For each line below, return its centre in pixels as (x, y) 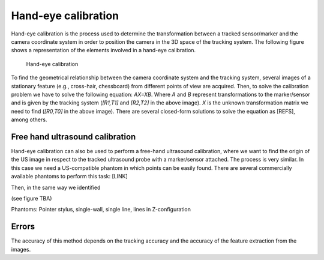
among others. (29, 119)
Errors (23, 227)
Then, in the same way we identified (56, 187)
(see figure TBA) (31, 198)
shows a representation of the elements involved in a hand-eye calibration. (103, 50)
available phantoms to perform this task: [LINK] (70, 177)
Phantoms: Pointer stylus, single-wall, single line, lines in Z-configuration (101, 210)
